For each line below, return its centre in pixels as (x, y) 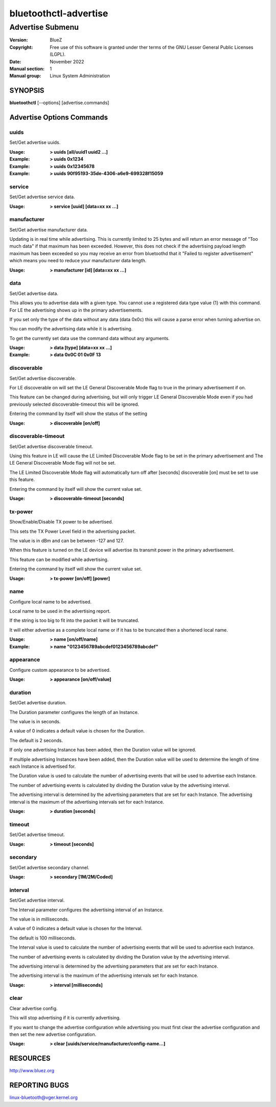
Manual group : (25, 76)
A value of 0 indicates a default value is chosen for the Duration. (77, 731)
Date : (15, 61)
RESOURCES (30, 1059)
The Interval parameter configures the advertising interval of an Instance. (87, 910)
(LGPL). (58, 54)
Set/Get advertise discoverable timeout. (51, 446)
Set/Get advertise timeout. (37, 834)
